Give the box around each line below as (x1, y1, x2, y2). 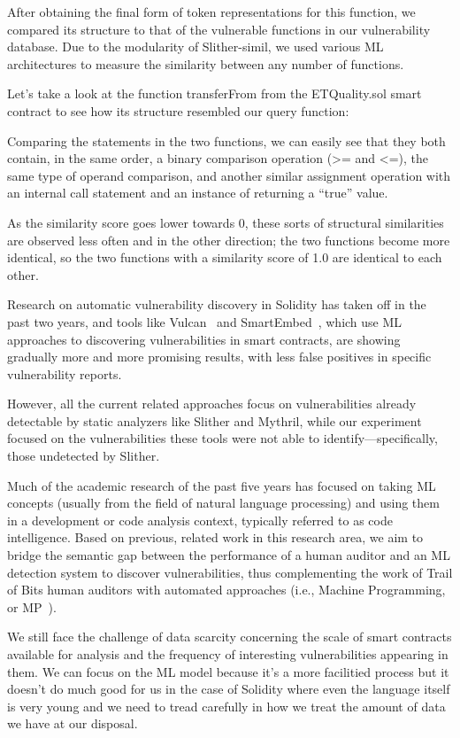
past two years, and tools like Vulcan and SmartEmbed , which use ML (7, 312, 402, 330)
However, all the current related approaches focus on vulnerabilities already (7, 394, 417, 413)
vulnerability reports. (7, 364, 122, 383)
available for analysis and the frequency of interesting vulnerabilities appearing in (7, 645, 448, 663)
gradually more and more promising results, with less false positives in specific (7, 347, 432, 366)
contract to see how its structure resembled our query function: (7, 101, 349, 120)
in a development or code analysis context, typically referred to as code (7, 510, 393, 529)
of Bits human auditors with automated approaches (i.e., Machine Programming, (7, 580, 446, 599)
